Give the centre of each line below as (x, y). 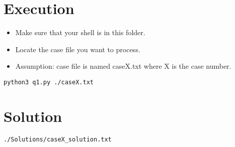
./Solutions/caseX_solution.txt (58, 139)
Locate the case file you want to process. (78, 49)
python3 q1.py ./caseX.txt (49, 82)
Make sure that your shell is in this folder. (80, 32)
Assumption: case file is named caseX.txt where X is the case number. (123, 66)
